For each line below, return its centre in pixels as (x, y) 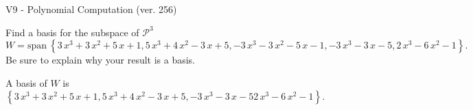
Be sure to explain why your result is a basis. (101, 60)
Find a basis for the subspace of (72, 32)
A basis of (26, 82)
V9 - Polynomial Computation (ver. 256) (91, 9)
